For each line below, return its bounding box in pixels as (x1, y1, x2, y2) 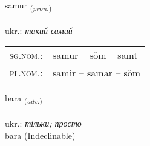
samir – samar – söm (53, 65, 141, 80)
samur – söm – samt (53, 48, 138, 62)
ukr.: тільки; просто (5, 117, 82, 130)
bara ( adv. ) (5, 91, 42, 106)
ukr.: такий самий (5, 24, 73, 36)
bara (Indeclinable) (5, 128, 76, 141)
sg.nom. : (10, 48, 43, 62)
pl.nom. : (10, 65, 43, 80)
